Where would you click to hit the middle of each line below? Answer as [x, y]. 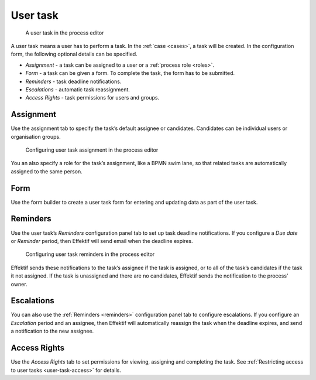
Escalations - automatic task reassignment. [78, 89]
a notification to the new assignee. [52, 331]
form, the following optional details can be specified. [74, 54]
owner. [19, 284]
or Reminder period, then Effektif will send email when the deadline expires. [102, 241]
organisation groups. [36, 136]
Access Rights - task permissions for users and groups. [92, 98]
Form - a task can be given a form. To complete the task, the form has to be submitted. [130, 73]
